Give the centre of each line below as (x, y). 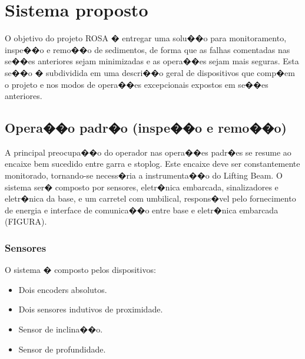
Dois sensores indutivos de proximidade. (91, 309)
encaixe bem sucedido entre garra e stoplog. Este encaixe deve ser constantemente (152, 164)
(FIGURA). (26, 221)
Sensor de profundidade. (62, 349)
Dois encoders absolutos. (63, 289)
